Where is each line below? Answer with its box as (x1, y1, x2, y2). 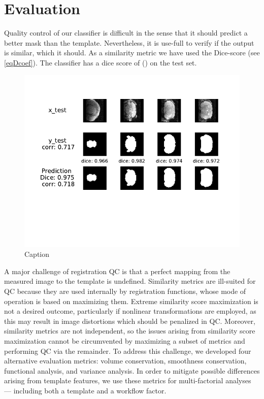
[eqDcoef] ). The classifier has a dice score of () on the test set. (4, 57, 197, 68)
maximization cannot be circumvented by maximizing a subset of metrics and (4, 336, 245, 346)
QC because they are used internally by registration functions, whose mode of (4, 286, 246, 296)
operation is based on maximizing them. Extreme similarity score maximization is (4, 295, 258, 306)
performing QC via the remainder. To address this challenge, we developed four (4, 345, 251, 356)
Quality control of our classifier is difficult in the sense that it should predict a (4, 27, 248, 38)
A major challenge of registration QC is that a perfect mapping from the (4, 265, 230, 276)
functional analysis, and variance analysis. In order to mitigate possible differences (4, 365, 260, 376)
